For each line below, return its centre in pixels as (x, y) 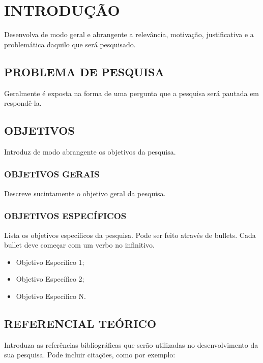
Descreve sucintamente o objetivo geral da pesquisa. (85, 193)
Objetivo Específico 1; (50, 262)
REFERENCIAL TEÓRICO (80, 323)
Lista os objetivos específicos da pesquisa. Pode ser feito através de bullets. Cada (130, 235)
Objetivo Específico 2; (50, 279)
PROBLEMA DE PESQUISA (84, 71)
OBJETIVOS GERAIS (52, 174)
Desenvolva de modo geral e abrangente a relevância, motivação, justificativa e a (129, 34)
